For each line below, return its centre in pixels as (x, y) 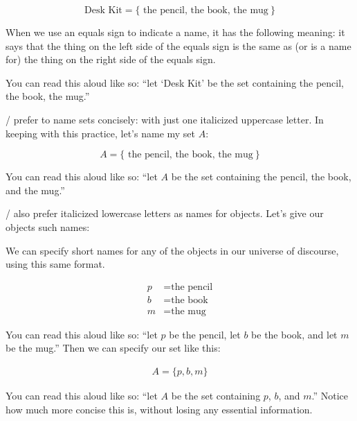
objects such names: (48, 226)
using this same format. (55, 264)
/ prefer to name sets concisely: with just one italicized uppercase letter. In (165, 119)
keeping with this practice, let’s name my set (101, 133)
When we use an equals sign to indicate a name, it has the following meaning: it (175, 32)
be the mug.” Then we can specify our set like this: (113, 348)
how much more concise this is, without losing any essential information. (159, 409)
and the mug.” (35, 190)
